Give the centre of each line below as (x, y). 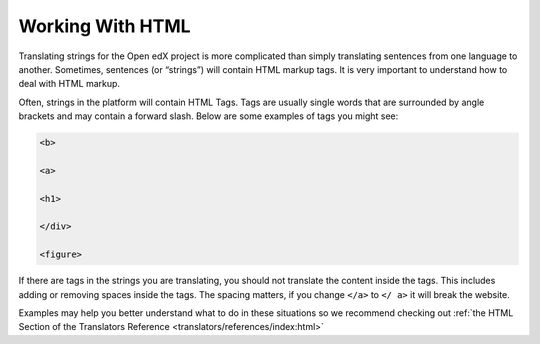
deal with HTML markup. (69, 84)
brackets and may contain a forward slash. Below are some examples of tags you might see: (208, 116)
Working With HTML (104, 26)
